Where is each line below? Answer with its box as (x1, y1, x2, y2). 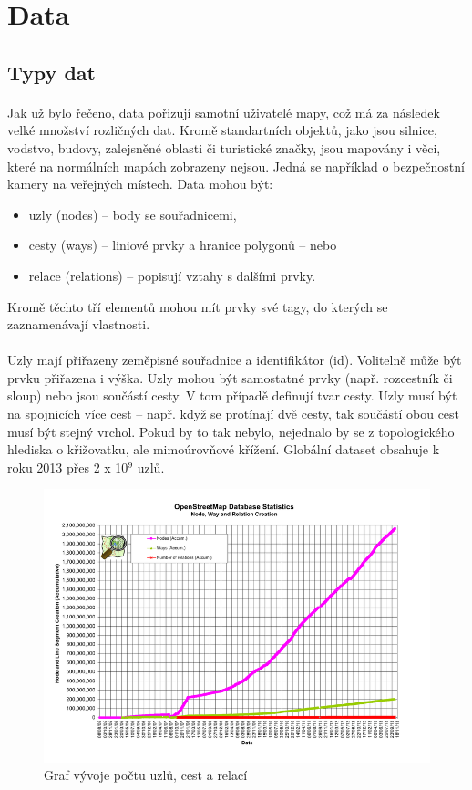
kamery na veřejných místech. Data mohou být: (7, 174, 273, 193)
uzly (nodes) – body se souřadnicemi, (28, 204, 237, 223)
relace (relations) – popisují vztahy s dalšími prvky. (28, 265, 316, 285)
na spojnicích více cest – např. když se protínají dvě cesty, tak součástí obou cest (7, 404, 460, 423)
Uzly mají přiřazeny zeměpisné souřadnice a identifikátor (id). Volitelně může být (7, 350, 462, 369)
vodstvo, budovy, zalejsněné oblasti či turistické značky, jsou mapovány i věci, (7, 138, 441, 157)
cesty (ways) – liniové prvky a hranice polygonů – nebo (28, 235, 337, 255)
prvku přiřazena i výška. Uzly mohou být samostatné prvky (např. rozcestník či (7, 368, 453, 387)
